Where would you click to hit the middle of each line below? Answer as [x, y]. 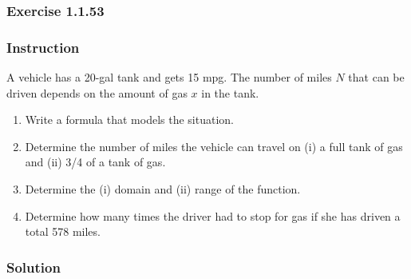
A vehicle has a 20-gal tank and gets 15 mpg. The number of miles [169, 77]
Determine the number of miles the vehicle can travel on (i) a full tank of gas [214, 146]
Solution [34, 267]
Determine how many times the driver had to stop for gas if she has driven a [213, 215]
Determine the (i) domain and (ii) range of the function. [163, 189]
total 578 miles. [63, 231]
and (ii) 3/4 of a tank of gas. [95, 162]
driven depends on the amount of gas [97, 92]
